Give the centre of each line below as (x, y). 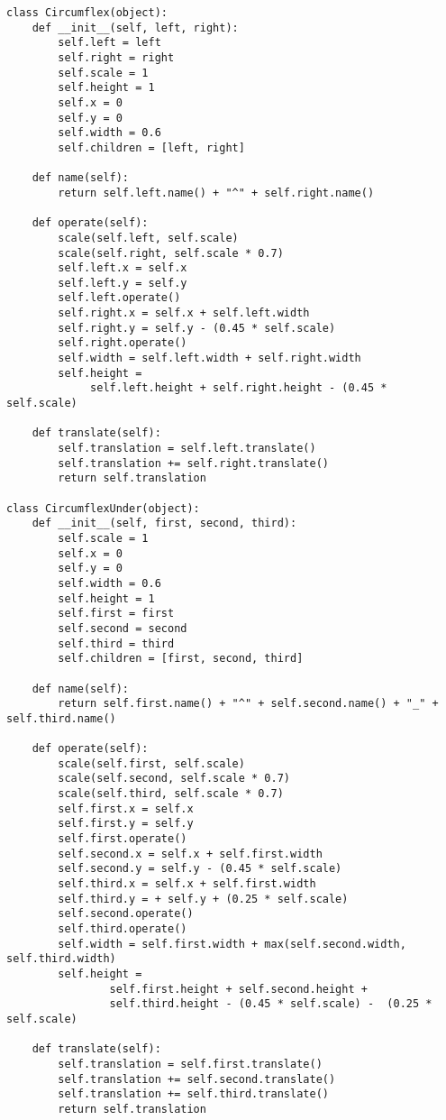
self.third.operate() (123, 929)
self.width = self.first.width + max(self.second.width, (232, 944)
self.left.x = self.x (123, 268)
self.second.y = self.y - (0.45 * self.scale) (200, 869)
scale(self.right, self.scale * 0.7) (171, 253)
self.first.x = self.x (126, 808)
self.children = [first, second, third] (181, 659)
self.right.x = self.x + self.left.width (184, 313)
